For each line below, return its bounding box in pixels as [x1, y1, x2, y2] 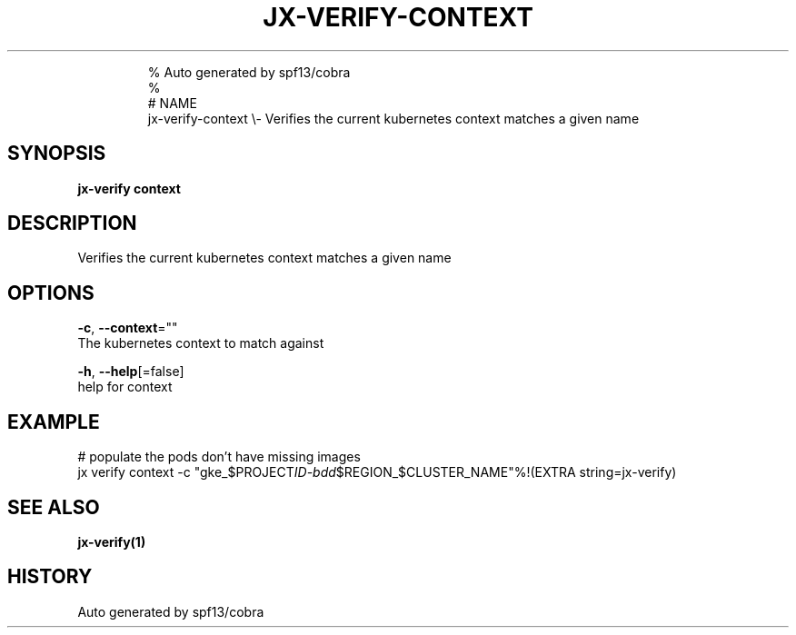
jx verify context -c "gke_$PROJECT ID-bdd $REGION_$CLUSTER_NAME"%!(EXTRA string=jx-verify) [77, 464, 677, 481]
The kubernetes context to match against [77, 335, 324, 352]
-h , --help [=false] [77, 363, 184, 380]
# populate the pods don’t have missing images [77, 449, 361, 465]
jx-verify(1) [77, 533, 146, 550]
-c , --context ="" [77, 320, 178, 336]
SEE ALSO [7, 495, 100, 519]
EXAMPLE [7, 410, 100, 433]
